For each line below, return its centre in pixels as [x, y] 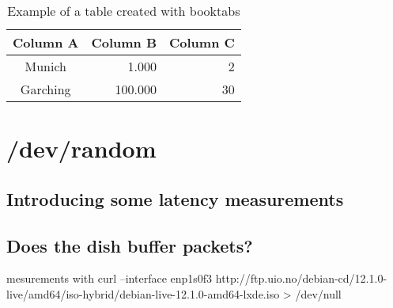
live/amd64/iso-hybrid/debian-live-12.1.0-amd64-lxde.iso [143, 293]
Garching [45, 89]
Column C [202, 42]
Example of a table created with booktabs [124, 11]
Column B [124, 42]
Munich [45, 66]
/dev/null [318, 293]
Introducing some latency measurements [175, 198]
